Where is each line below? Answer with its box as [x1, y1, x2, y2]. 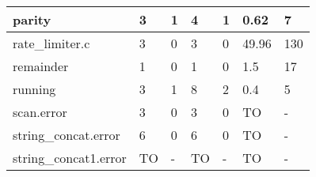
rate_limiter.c [13, 34, 90, 52]
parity [13, 10, 51, 28]
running [13, 80, 56, 98]
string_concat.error [13, 126, 120, 144]
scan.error [13, 103, 67, 121]
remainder [13, 57, 69, 75]
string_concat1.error [13, 149, 127, 167]
